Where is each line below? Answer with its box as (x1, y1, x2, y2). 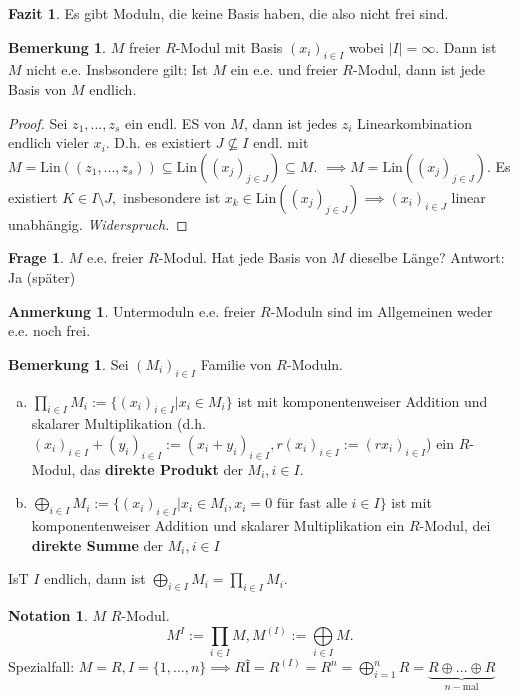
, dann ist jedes (243, 112, 337, 133)
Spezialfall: (8, 656, 75, 677)
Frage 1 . (8, 247, 65, 268)
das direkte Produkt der (80, 458, 243, 479)
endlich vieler (8, 132, 89, 153)
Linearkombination (356, 112, 472, 133)
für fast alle (276, 497, 347, 512)
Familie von (200, 353, 272, 374)
